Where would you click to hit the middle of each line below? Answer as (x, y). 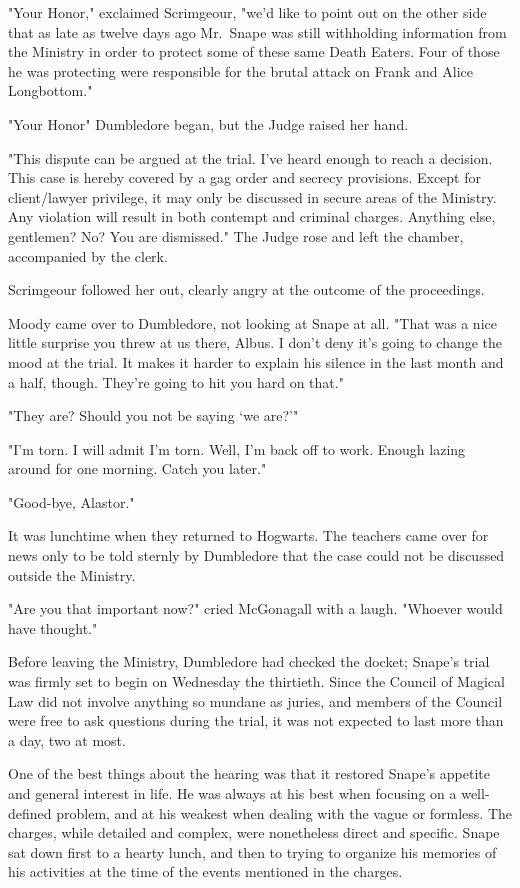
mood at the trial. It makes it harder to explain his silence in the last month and (256, 361)
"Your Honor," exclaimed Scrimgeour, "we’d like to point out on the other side (247, 12)
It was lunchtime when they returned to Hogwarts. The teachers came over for (248, 535)
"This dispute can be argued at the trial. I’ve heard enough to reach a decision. (250, 157)
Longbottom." (50, 90)
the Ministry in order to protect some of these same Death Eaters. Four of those (254, 51)
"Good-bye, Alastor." (71, 501)
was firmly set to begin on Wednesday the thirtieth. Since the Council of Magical (256, 681)
